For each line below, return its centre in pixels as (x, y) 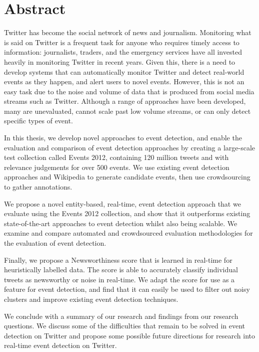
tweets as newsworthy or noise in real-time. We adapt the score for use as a (119, 279)
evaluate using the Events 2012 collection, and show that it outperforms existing (127, 213)
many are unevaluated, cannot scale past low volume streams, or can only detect (127, 111)
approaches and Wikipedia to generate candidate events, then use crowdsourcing (127, 177)
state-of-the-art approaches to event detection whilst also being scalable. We (121, 223)
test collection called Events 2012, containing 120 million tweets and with (116, 157)
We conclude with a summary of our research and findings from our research (121, 316)
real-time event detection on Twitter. (60, 345)
